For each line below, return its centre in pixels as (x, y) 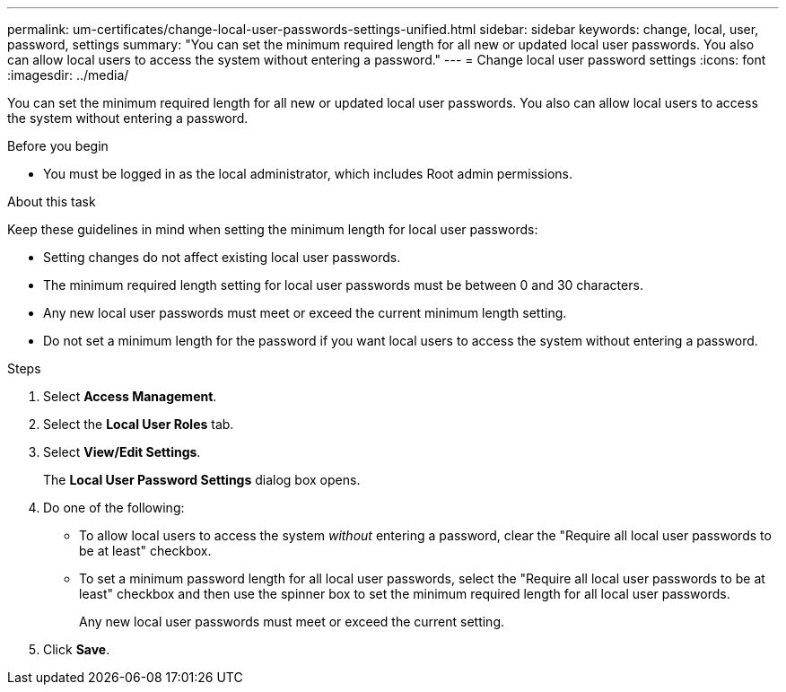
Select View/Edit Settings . (122, 452)
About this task (52, 201)
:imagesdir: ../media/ (68, 75)
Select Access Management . (130, 396)
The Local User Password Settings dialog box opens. (202, 480)
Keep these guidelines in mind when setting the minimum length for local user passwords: (273, 229)
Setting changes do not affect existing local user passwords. (222, 257)
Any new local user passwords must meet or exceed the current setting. (292, 622)
